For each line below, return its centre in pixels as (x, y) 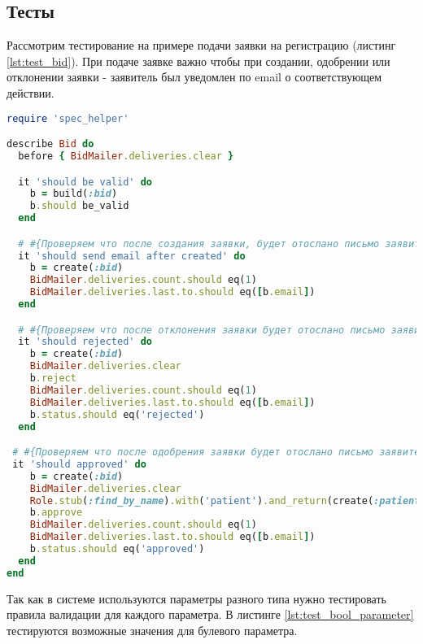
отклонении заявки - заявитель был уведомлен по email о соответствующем (194, 77)
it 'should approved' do (79, 464)
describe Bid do (50, 144)
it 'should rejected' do (85, 342)
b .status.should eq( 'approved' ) (117, 549)
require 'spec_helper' (68, 118)
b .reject (53, 379)
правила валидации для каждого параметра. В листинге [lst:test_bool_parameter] (210, 614)
